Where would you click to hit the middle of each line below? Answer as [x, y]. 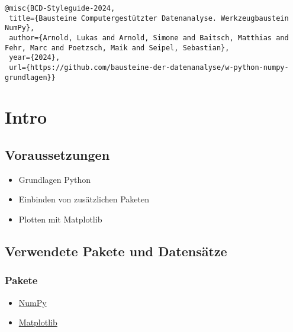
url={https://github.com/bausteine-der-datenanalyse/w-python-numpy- [149, 67]
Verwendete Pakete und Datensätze [116, 251]
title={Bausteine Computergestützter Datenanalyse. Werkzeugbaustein [149, 18]
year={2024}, [35, 58]
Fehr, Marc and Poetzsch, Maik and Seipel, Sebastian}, [117, 48]
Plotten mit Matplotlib [60, 219]
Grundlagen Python [55, 179]
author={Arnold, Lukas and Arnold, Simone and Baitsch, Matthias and [149, 38]
